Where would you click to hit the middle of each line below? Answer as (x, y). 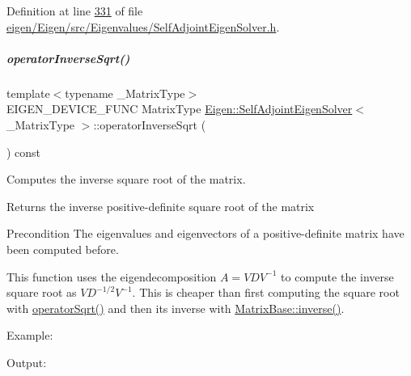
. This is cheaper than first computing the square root (266, 292)
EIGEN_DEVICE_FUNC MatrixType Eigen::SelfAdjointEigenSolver (180, 109)
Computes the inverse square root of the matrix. (126, 179)
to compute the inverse (337, 276)
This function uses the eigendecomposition (112, 276)
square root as (42, 292)
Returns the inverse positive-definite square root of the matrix (161, 206)
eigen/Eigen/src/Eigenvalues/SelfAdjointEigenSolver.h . (143, 26)
